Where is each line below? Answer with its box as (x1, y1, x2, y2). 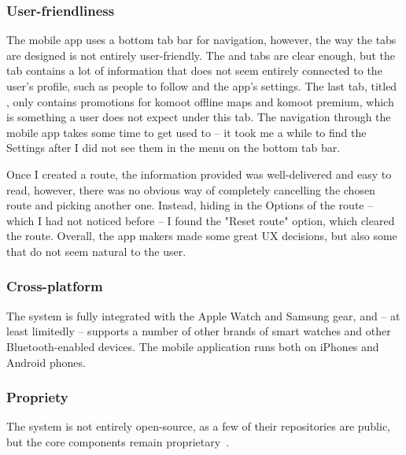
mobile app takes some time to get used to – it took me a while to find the (6, 124, 367, 140)
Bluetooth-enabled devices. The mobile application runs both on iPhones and (6, 338, 379, 354)
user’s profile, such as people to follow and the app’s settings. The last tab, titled (6, 78, 397, 94)
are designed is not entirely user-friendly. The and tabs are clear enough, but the (6, 46, 396, 63)
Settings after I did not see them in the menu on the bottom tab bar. (6, 139, 341, 156)
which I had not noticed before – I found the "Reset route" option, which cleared (6, 212, 395, 228)
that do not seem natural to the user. (6, 242, 186, 259)
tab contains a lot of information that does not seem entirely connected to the (6, 62, 382, 79)
